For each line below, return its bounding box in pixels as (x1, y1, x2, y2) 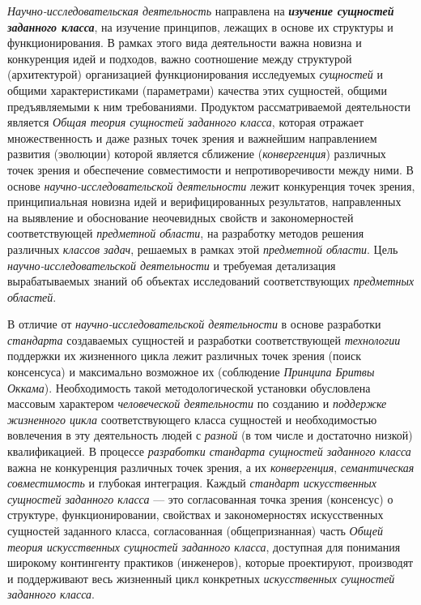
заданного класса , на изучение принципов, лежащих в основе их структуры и (7, 18, 393, 35)
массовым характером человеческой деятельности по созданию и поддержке (7, 395, 387, 412)
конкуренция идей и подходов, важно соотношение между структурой (7, 49, 352, 67)
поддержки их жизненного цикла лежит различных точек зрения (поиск (7, 347, 361, 364)
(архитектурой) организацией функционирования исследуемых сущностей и (7, 66, 383, 83)
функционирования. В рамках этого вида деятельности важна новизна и (7, 34, 362, 51)
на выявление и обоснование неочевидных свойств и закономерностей (7, 208, 354, 225)
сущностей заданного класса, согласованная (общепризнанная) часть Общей (7, 522, 383, 538)
